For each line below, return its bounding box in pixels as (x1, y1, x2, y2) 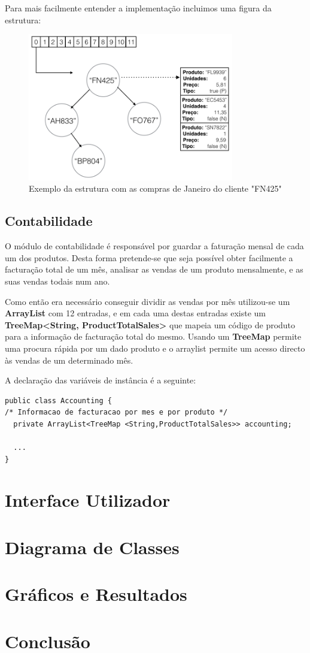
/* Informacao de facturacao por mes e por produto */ (5, 408, 228, 417)
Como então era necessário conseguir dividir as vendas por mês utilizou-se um (5, 295, 290, 307)
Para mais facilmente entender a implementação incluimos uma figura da (5, 2, 272, 14)
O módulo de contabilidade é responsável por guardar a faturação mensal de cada (5, 240, 304, 252)
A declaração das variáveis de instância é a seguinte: (5, 374, 196, 386)
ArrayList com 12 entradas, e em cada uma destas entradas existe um (5, 307, 266, 319)
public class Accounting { (5, 396, 112, 405)
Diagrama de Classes (5, 534, 180, 559)
